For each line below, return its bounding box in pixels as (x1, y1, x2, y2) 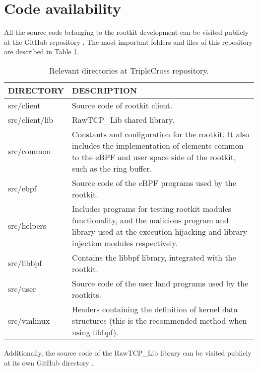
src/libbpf (8, 257, 42, 269)
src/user (8, 283, 36, 295)
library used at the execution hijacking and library (72, 225, 248, 237)
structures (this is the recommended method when (72, 314, 247, 326)
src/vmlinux (8, 314, 50, 326)
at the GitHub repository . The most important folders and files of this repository (4, 36, 253, 47)
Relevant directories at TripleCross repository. (49, 64, 209, 76)
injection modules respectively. (72, 237, 178, 249)
